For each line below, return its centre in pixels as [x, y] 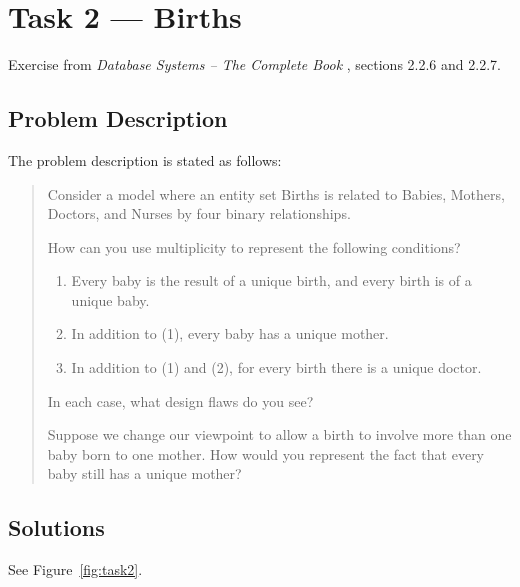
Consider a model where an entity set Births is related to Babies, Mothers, [276, 193]
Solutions [56, 527]
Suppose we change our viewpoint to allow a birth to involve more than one [279, 434]
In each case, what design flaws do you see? [180, 400]
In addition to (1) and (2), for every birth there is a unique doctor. [276, 367]
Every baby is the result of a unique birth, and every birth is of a [271, 280]
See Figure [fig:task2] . [75, 569]
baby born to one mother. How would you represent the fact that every [266, 453]
